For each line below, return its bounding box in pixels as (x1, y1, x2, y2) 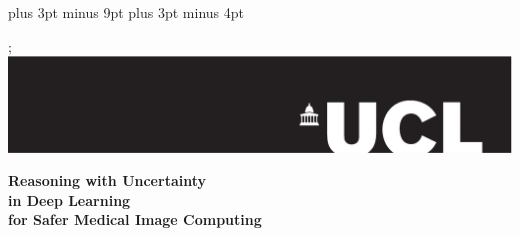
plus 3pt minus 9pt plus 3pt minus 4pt (8, 2, 244, 22)
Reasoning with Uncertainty (8, 170, 206, 191)
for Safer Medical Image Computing (8, 209, 262, 230)
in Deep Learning (8, 189, 131, 210)
